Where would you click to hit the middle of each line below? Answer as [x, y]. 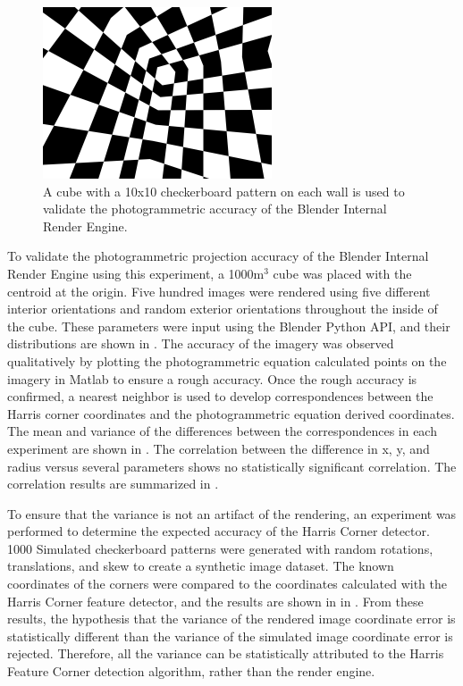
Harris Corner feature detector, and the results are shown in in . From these [215, 601]
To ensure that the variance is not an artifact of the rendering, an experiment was [232, 513]
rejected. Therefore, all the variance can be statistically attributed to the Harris [226, 653]
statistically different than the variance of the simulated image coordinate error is [230, 636]
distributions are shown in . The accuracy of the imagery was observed [201, 343]
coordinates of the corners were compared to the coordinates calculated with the [227, 584]
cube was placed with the [342, 273]
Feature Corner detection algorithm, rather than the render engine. [191, 671]
